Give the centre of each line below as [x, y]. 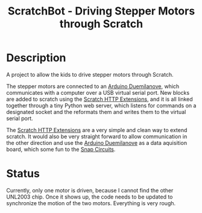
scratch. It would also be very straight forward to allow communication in [97, 136]
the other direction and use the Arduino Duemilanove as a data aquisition [97, 142]
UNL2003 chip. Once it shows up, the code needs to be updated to [90, 197]
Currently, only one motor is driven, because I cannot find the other [90, 190]
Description [36, 58]
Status [23, 174]
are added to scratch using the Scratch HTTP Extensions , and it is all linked [99, 99]
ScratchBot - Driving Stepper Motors [101, 11]
